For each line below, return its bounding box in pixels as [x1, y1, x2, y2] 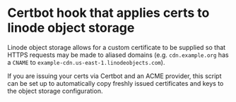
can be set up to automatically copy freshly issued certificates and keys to [7, 79, 224, 87]
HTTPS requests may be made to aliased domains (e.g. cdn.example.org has [7, 51, 229, 59]
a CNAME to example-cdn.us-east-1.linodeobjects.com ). [7, 58, 165, 66]
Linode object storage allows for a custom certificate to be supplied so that [7, 43, 226, 51]
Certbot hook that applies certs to [7, 5, 210, 21]
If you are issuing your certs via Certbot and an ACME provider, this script [7, 72, 222, 80]
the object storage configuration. [7, 87, 103, 95]
